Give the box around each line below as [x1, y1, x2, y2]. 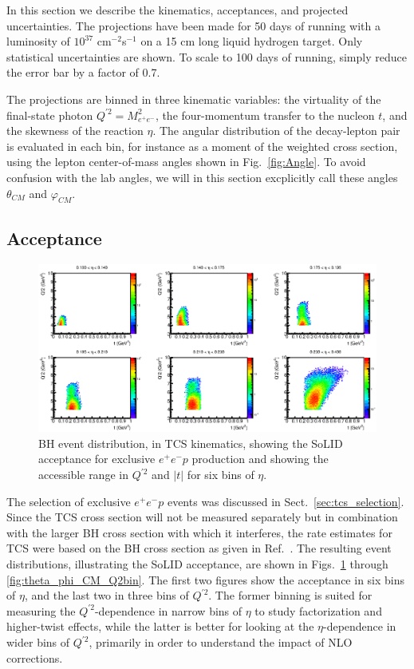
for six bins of [187, 466, 254, 483]
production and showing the [191, 450, 329, 467]
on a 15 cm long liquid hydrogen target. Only [140, 33, 363, 49]
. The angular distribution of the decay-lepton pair [152, 122, 400, 139]
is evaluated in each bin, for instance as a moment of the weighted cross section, [6, 137, 398, 154]
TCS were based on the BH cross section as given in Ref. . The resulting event [6, 540, 392, 556]
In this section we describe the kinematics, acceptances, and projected [6, 2, 349, 18]
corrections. [6, 649, 63, 666]
